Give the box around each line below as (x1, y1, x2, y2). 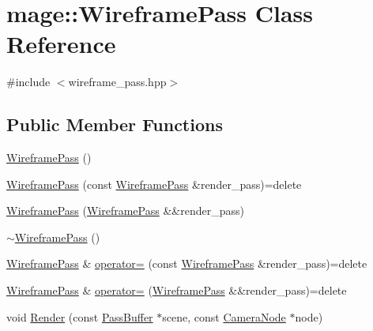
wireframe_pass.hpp (68, 73, 167, 90)
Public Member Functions (6, 112, 223, 137)
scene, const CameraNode (162, 308, 286, 325)
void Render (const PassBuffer (6, 308, 153, 325)
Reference (6, 28, 116, 60)
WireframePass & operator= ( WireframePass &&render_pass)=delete (6, 282, 347, 299)
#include (6, 73, 51, 90)
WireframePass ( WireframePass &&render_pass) (6, 202, 244, 219)
